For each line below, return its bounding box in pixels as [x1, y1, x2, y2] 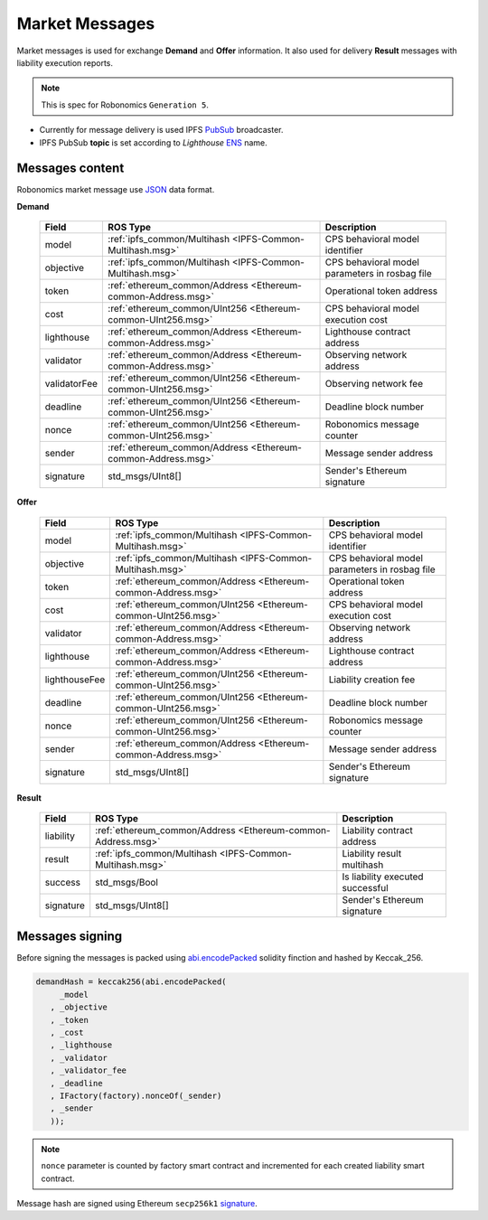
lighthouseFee [44, 673, 106, 686]
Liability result [342, 847, 402, 859]
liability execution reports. [16, 57, 113, 68]
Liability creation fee [328, 673, 416, 686]
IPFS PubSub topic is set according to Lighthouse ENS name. [39, 136, 268, 148]
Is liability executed [342, 870, 424, 883]
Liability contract [342, 823, 413, 836]
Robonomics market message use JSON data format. [16, 184, 215, 195]
